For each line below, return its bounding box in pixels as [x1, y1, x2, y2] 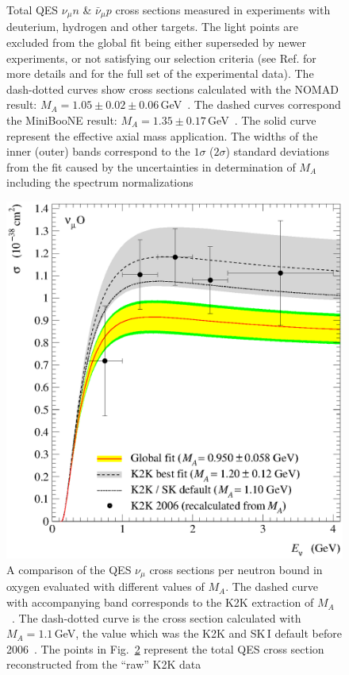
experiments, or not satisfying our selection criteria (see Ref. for [6, 49, 316, 66]
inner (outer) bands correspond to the [6, 143, 190, 160]
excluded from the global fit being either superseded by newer [6, 34, 306, 51]
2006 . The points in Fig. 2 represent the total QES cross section [6, 640, 324, 657]
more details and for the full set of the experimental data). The [6, 65, 314, 82]
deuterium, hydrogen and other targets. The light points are [6, 18, 298, 35]
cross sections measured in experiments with [115, 2, 331, 17]
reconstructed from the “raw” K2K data [6, 656, 201, 673]
